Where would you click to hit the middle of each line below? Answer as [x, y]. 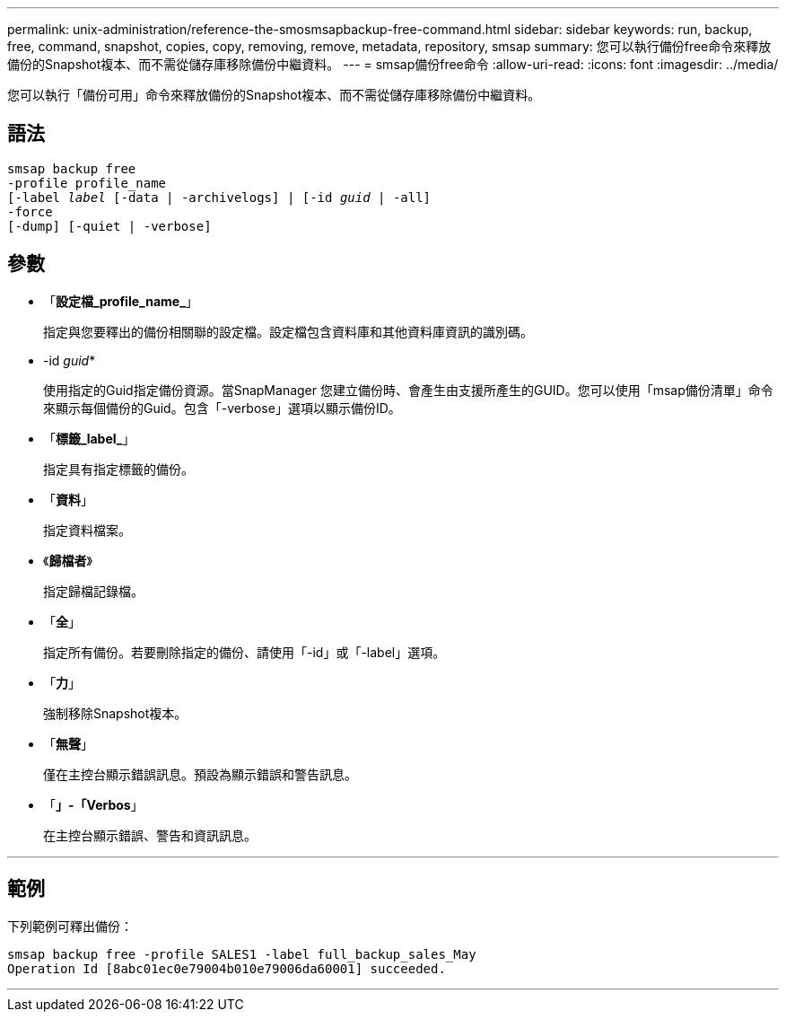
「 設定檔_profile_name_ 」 [121, 301]
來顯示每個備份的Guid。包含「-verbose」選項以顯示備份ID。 [222, 408]
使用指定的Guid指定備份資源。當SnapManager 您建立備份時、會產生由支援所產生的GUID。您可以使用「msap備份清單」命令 [408, 390]
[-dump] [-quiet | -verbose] [109, 226]
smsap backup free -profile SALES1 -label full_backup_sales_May [242, 954]
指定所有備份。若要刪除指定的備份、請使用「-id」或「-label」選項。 [245, 652]
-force [30, 211]
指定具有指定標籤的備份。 [118, 469]
